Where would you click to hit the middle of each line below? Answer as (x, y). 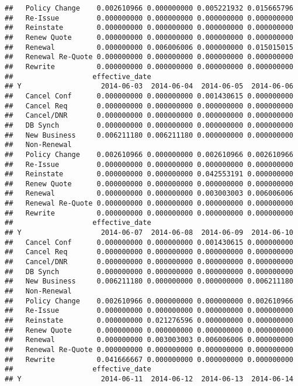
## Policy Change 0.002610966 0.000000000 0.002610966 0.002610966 (149, 154)
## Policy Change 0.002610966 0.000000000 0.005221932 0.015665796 (149, 8)
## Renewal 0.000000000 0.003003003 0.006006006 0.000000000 (149, 340)
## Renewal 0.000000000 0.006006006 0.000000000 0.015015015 (149, 47)
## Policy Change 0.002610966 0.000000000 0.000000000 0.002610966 (149, 301)
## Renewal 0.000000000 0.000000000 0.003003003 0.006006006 (149, 194)
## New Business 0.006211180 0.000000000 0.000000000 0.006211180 (149, 281)
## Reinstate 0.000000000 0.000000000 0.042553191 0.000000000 (149, 174)
